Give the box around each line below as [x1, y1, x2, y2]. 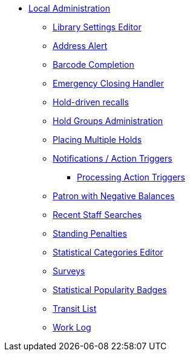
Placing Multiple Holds [53, 134, 142, 145]
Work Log [53, 322, 91, 332]
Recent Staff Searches [53, 209, 142, 220]
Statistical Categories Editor [53, 247, 163, 257]
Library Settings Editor [53, 22, 142, 32]
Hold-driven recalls [53, 97, 129, 107]
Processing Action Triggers [77, 172, 185, 182]
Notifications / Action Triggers [53, 153, 172, 163]
